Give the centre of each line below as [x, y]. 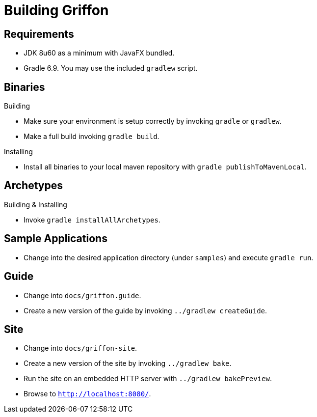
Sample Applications [56, 239]
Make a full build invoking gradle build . [92, 137]
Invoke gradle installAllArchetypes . [92, 220]
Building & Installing [36, 204]
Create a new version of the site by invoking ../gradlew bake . [128, 363]
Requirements [39, 34]
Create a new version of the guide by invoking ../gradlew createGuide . [145, 310]
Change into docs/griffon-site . [80, 348]
